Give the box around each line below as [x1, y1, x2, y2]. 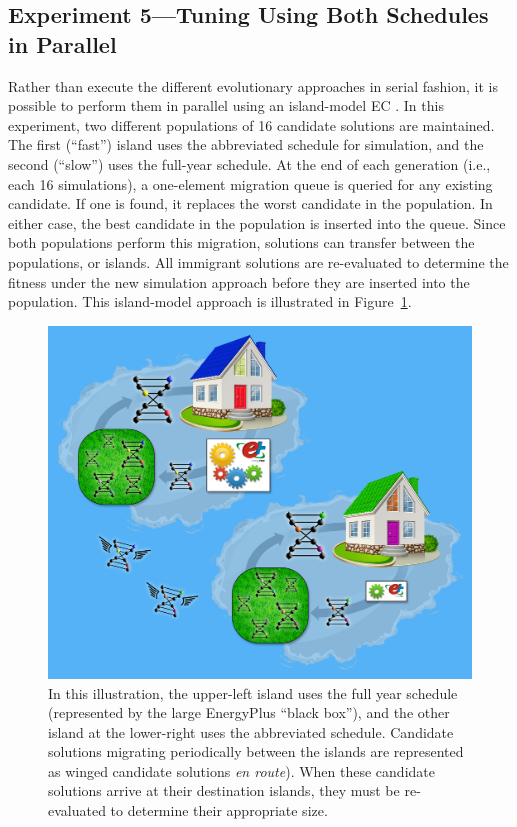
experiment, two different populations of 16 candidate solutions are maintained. [8, 114, 495, 135]
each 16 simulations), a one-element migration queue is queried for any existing [8, 173, 493, 194]
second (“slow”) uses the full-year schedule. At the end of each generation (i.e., [8, 153, 491, 174]
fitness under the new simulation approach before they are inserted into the [8, 271, 470, 292]
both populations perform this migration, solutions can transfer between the [8, 232, 475, 253]
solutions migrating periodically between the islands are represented [48, 741, 464, 762]
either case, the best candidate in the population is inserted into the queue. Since [8, 212, 506, 233]
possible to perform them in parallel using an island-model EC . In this [8, 95, 444, 116]
